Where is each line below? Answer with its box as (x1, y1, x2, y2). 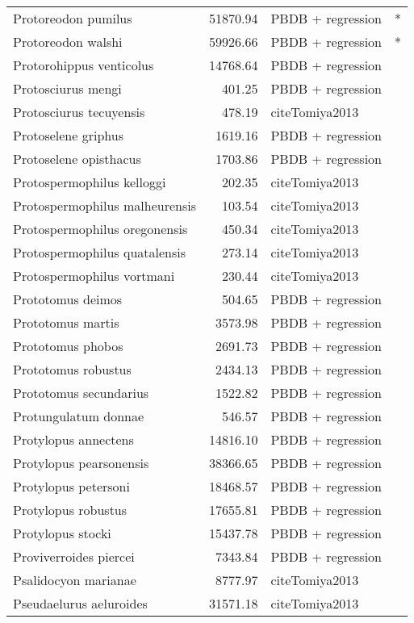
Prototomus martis (13, 313, 119, 332)
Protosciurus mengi (13, 79, 122, 98)
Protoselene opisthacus (13, 149, 141, 168)
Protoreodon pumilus (13, 9, 132, 27)
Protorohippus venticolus (13, 56, 154, 74)
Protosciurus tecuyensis (13, 102, 145, 121)
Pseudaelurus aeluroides (13, 594, 148, 613)
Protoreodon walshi (13, 32, 123, 51)
